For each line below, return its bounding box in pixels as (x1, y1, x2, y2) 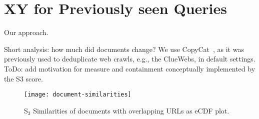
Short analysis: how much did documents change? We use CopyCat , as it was (4, 43, 244, 54)
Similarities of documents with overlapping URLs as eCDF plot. (33, 105, 229, 115)
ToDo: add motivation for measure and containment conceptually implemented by (4, 63, 255, 73)
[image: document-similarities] (24, 91, 131, 98)
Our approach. (4, 27, 48, 37)
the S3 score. (4, 73, 43, 83)
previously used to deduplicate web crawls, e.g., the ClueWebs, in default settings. (4, 53, 255, 64)
